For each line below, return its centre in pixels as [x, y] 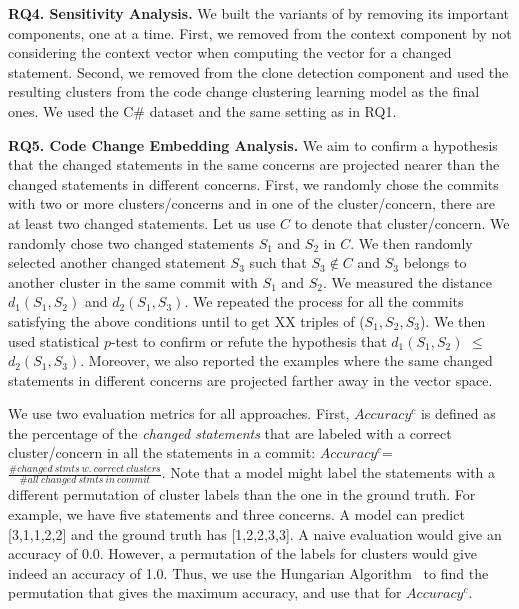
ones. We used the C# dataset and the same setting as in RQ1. [202, 110]
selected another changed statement [117, 262]
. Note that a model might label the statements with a [328, 472]
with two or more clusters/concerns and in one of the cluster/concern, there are [252, 203]
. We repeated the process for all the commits [324, 301]
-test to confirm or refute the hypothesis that [248, 340]
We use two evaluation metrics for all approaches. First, [179, 413]
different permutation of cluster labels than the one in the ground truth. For [242, 494]
